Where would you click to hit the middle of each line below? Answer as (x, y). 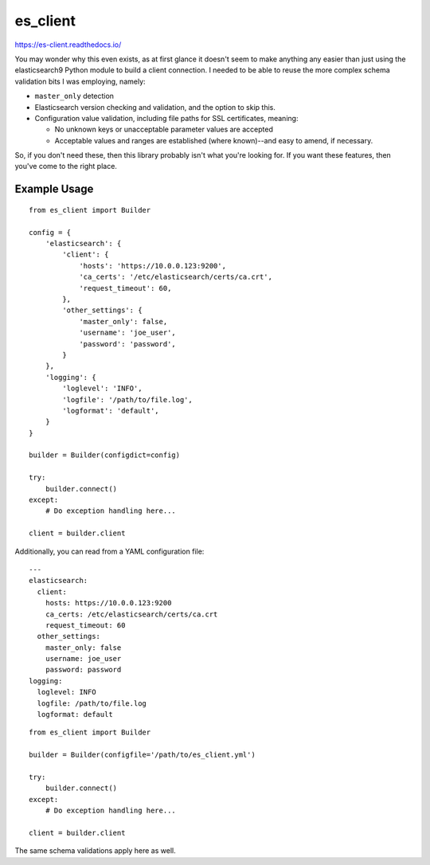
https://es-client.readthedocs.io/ (68, 45)
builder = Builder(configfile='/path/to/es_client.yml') (143, 755)
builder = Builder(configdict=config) (105, 455)
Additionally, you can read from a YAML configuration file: (109, 551)
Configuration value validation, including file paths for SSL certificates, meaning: (166, 118)
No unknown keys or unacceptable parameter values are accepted (164, 129)
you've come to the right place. (66, 166)
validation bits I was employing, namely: (80, 81)
